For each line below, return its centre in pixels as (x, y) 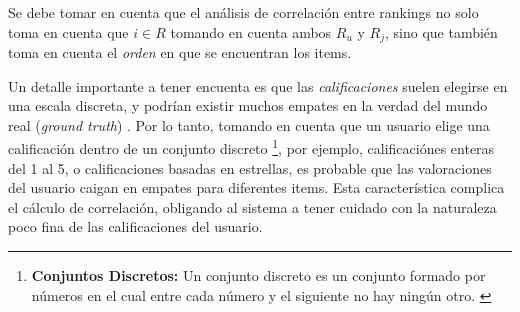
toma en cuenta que (68, 31)
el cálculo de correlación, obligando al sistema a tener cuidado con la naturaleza (252, 206)
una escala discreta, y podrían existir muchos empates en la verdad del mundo (248, 105)
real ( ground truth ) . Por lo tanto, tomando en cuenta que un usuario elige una (249, 124)
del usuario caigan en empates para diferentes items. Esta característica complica (256, 187)
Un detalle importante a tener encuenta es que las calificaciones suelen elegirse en (258, 85)
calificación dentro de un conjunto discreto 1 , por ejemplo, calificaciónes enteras (251, 147)
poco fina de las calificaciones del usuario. (135, 226)
